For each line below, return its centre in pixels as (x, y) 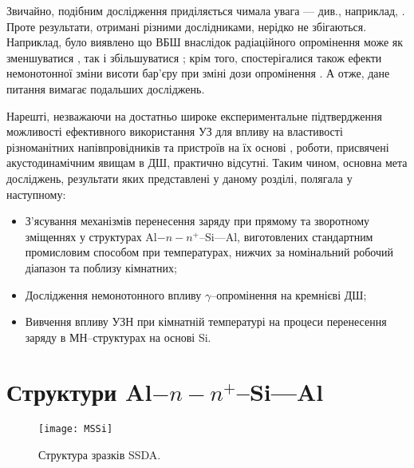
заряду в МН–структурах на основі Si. (118, 337)
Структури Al (79, 392)
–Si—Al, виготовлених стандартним (286, 236)
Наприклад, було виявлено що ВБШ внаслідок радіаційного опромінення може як (205, 42)
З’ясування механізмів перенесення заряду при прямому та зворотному (197, 221)
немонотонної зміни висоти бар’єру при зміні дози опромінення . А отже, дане (198, 73)
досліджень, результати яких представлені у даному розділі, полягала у (179, 178)
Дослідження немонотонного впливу (113, 294)
